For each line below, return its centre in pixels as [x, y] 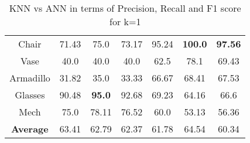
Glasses [30, 95]
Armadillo [30, 78]
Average [30, 129]
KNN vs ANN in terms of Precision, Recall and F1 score [125, 8]
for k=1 [125, 21]
